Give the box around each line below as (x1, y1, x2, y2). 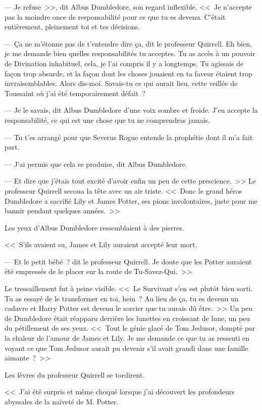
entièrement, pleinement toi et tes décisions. (5, 21, 140, 32)
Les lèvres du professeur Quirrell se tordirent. (5, 369, 145, 380)
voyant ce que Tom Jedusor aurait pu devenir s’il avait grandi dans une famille (5, 342, 248, 353)
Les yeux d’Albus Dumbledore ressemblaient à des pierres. (5, 222, 184, 233)
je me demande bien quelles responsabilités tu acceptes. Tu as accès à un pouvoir (5, 48, 255, 59)
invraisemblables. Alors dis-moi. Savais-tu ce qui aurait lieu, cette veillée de (5, 78, 238, 88)
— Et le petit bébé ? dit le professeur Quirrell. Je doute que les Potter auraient (5, 256, 252, 266)
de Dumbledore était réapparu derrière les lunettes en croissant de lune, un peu (5, 312, 250, 323)
